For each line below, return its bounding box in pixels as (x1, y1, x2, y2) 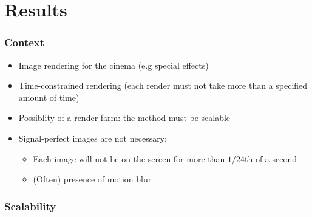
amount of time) (18, 91, 80, 103)
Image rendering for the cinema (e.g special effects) (18, 58, 209, 71)
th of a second (245, 152, 297, 165)
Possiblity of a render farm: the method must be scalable (18, 111, 231, 124)
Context (4, 35, 45, 50)
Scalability (4, 198, 56, 213)
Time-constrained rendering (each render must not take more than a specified (18, 79, 308, 92)
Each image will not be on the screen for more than (33, 152, 225, 165)
